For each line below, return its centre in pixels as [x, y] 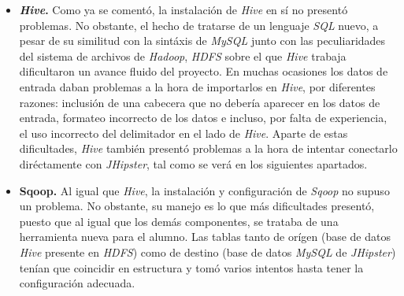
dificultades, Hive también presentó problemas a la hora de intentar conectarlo [208, 148]
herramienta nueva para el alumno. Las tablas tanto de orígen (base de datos [205, 237]
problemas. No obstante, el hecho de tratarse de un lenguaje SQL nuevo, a [199, 25]
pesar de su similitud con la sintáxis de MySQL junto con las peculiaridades [202, 41]
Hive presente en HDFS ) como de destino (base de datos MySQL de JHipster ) [208, 252]
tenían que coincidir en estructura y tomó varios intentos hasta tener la [191, 267]
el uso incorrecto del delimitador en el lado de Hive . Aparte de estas [183, 133]
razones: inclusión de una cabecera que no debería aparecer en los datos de [200, 102]
